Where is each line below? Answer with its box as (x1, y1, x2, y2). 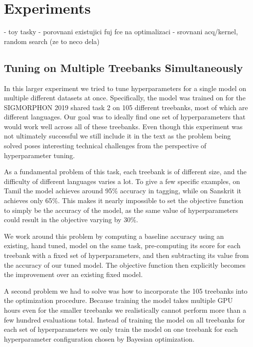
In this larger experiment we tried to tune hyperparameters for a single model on (4, 83, 246, 93)
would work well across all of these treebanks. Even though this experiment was (4, 121, 243, 131)
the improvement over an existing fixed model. (4, 269, 143, 279)
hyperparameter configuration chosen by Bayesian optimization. (4, 333, 195, 344)
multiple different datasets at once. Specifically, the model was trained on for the (4, 93, 246, 103)
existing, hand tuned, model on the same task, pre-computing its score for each (4, 240, 241, 251)
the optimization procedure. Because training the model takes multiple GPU (4, 295, 233, 305)
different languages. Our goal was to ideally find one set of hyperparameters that (4, 112, 246, 122)
